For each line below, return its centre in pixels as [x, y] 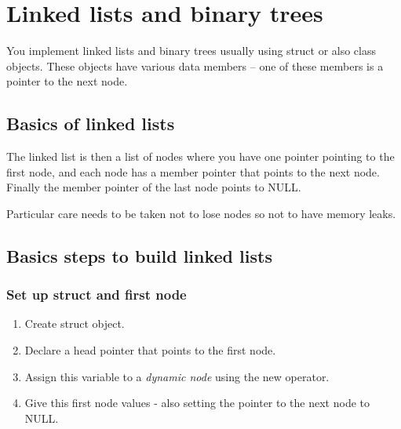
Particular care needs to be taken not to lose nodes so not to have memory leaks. [201, 213]
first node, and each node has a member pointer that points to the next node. [193, 171]
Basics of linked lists [91, 124]
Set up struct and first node [97, 294]
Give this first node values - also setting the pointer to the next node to [197, 403]
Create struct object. [75, 324]
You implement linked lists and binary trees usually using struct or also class [191, 51]
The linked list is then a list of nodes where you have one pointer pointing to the [200, 156]
